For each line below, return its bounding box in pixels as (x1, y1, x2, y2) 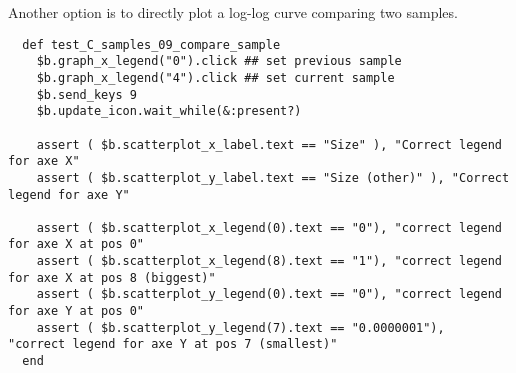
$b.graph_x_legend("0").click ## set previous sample (36, 54, 402, 69)
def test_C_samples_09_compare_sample (22, 37, 281, 52)
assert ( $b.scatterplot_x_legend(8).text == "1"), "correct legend (36, 254, 502, 269)
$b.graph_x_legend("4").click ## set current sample (36, 70, 395, 85)
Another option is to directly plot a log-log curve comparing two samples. (8, 2, 458, 22)
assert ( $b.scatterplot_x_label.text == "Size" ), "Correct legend (36, 137, 502, 152)
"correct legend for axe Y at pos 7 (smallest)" (8, 337, 338, 352)
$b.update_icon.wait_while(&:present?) (36, 104, 302, 119)
